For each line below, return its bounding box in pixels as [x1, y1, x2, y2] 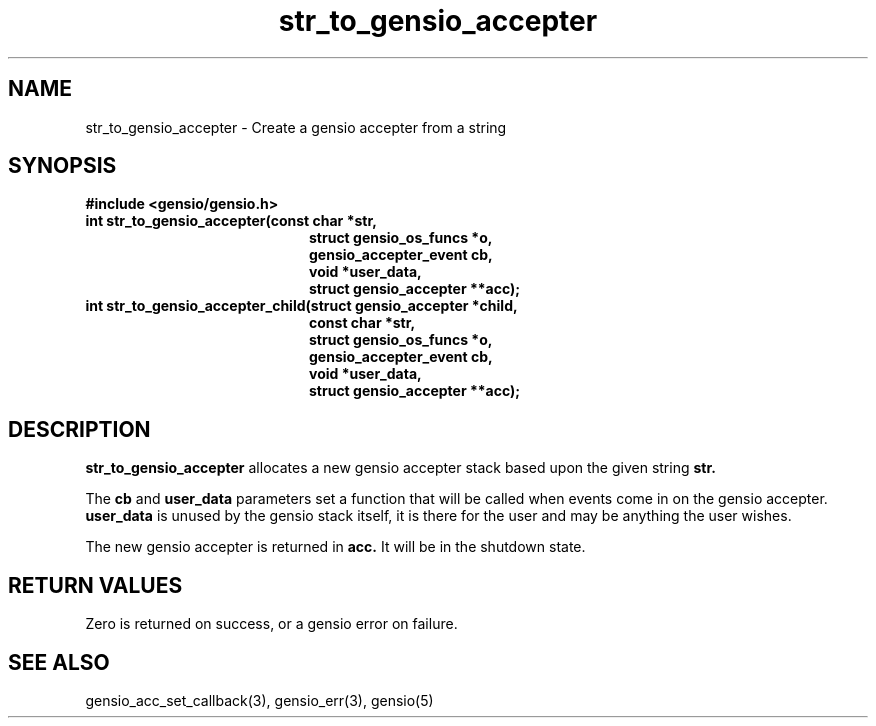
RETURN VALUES [8, 572, 183, 598]
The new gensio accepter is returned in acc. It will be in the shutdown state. [85, 538, 586, 556]
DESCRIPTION [8, 416, 151, 442]
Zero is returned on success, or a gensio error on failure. [85, 615, 458, 633]
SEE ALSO [8, 649, 110, 675]
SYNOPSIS [8, 153, 117, 179]
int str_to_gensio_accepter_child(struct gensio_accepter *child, [85, 297, 518, 315]
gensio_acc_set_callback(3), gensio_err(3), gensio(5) [85, 691, 434, 709]
